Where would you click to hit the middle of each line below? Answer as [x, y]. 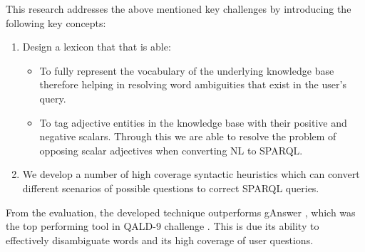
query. [53, 98]
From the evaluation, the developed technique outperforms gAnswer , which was [181, 212]
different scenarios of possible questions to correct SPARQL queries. [171, 188]
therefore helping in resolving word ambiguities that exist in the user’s [193, 84]
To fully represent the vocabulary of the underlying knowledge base [187, 70]
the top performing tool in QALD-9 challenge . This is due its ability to [163, 226]
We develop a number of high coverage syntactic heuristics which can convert [191, 174]
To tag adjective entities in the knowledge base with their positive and [193, 122]
